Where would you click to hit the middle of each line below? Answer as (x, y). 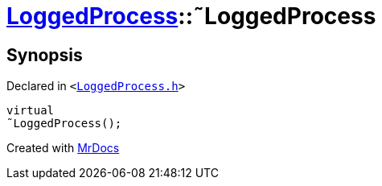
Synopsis (45, 55)
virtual (31, 111)
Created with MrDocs (63, 148)
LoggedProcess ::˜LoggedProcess (191, 16)
